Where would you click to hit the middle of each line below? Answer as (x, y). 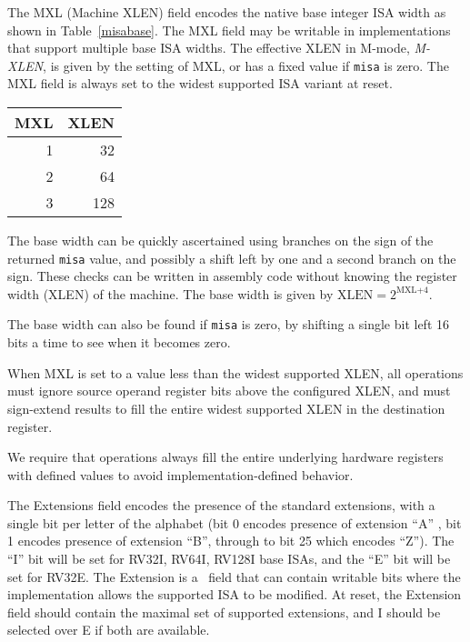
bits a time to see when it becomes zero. (119, 342)
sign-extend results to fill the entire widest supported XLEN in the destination (226, 408)
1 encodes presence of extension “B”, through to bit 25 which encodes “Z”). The (231, 541)
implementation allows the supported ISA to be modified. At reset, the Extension (235, 594)
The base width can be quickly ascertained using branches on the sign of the (220, 241)
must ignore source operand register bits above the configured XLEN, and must (229, 391)
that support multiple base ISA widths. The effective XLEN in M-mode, (209, 48)
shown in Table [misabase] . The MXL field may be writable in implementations (229, 30)
